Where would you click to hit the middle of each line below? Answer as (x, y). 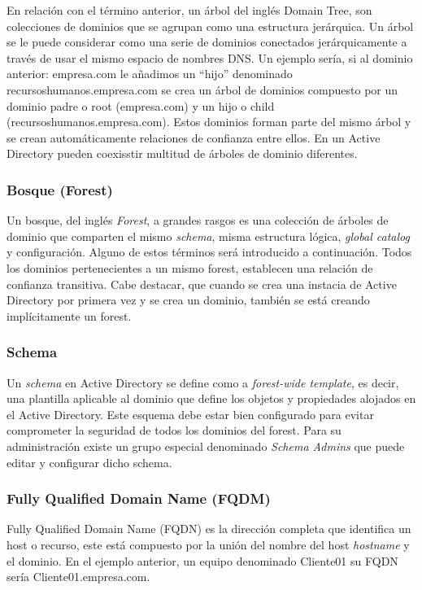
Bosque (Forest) (60, 189)
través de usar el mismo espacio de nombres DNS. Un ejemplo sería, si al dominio (210, 57)
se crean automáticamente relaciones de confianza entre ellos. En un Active (194, 137)
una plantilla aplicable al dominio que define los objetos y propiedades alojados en (211, 398)
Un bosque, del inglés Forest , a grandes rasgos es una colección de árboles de (198, 220)
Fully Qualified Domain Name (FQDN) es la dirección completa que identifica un (209, 529)
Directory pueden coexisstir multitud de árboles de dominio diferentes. (182, 153)
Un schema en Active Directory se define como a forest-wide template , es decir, (203, 382)
